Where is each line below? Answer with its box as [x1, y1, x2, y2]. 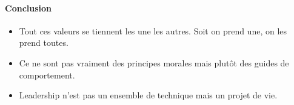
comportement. [19, 68, 75, 81]
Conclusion [5, 1, 52, 14]
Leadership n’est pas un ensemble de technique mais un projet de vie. [19, 89, 278, 101]
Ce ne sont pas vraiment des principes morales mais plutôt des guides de [19, 56, 289, 69]
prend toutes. [19, 36, 68, 49]
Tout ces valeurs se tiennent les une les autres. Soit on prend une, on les [19, 24, 287, 37]
